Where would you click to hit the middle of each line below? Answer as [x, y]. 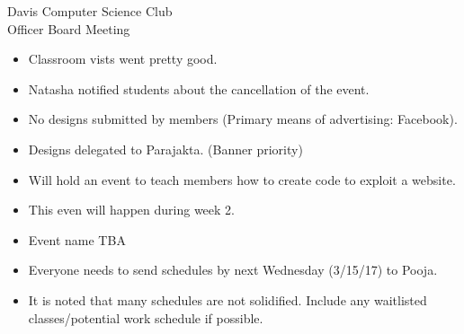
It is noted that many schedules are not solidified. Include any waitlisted [228, 299]
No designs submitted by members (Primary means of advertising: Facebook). [243, 119]
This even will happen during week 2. [131, 210]
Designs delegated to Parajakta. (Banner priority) [165, 149]
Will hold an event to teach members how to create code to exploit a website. [242, 179]
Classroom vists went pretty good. [123, 59]
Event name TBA [77, 239]
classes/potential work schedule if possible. [146, 317]
